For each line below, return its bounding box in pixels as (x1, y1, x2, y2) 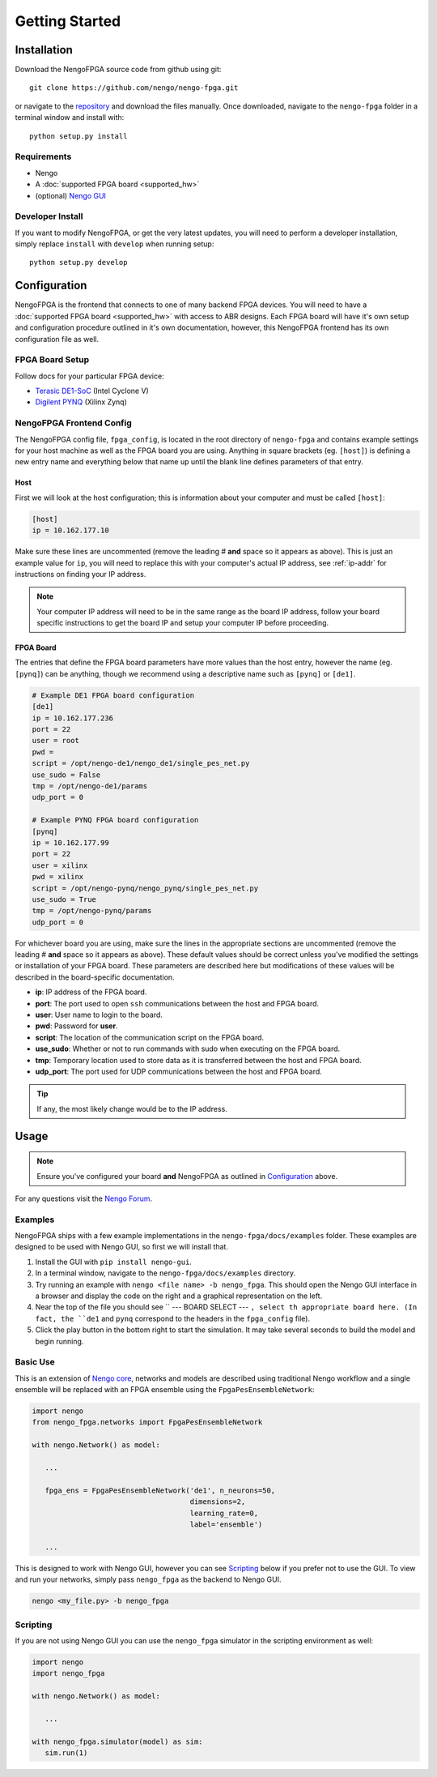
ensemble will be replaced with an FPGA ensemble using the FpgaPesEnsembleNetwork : (15, 1385, 315, 1395)
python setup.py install (29, 131, 128, 141)
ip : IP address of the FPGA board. (35, 987, 147, 997)
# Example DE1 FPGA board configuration (32, 690, 194, 700)
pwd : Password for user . (35, 1021, 118, 1031)
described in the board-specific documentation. (15, 972, 175, 982)
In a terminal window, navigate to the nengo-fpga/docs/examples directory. (35, 1268, 296, 1278)
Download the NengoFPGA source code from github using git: (15, 65, 222, 75)
